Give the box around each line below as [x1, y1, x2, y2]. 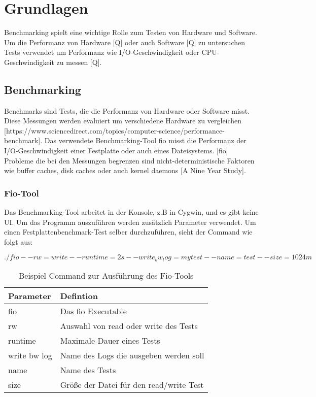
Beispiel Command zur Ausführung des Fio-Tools [18, 270, 194, 282]
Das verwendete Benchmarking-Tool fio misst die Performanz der [44, 135, 247, 146]
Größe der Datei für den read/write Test [60, 379, 204, 391]
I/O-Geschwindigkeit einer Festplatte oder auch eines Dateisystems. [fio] [4, 145, 228, 156]
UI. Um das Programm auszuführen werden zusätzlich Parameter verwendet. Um [4, 216, 256, 227]
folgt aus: [4, 236, 33, 247]
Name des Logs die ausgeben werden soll [60, 349, 204, 361]
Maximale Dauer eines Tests [60, 335, 160, 347]
